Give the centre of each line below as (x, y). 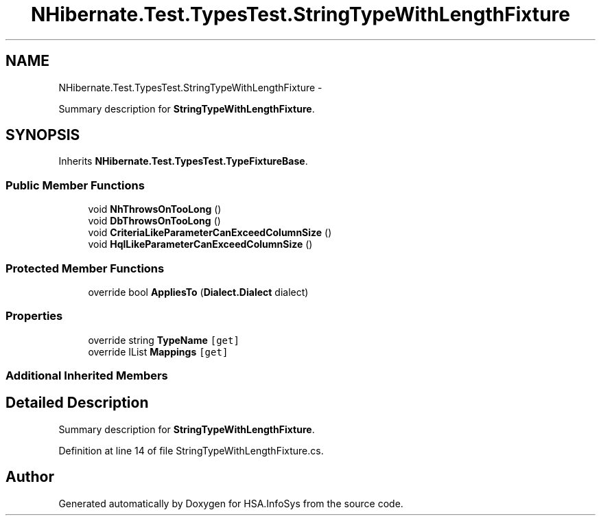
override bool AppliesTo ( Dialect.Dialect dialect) (198, 292)
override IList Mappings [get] (158, 351)
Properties (34, 316)
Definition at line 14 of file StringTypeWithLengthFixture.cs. (191, 450)
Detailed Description (77, 403)
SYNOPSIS (43, 135)
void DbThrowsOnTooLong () (154, 221)
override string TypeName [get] (164, 340)
